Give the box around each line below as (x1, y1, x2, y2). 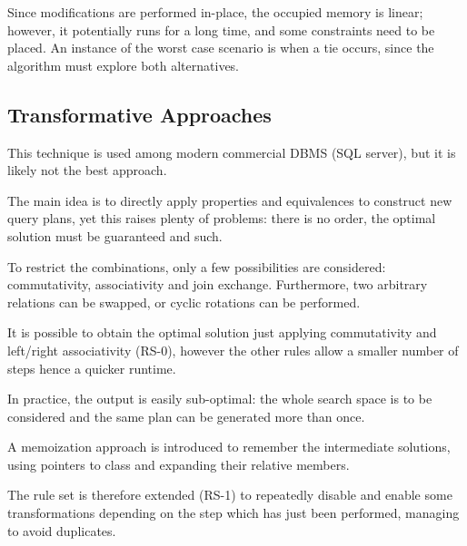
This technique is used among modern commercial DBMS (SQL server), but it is (7, 142, 456, 161)
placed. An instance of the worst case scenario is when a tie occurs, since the (7, 38, 434, 57)
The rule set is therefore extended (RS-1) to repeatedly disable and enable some (7, 485, 452, 504)
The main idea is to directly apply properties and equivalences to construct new (7, 190, 452, 210)
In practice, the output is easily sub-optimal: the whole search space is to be (7, 389, 432, 408)
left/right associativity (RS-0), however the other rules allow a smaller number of (7, 340, 459, 359)
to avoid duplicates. (7, 521, 116, 540)
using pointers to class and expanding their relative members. (7, 454, 350, 473)
